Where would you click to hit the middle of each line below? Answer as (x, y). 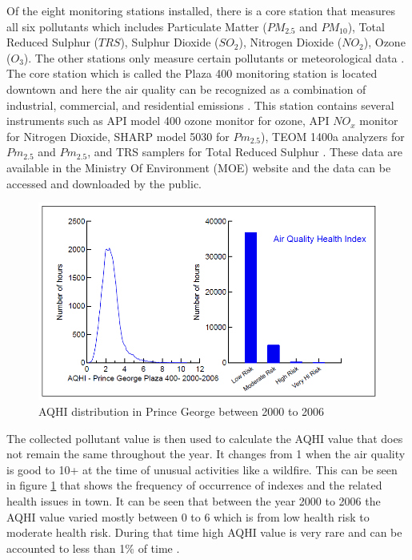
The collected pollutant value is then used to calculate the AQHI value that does (205, 438)
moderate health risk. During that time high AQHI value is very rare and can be (204, 532)
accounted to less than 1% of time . (93, 548)
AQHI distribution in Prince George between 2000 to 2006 (182, 411)
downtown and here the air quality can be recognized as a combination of (186, 89)
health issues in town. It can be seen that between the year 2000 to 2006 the (194, 501)
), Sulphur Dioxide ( (170, 42)
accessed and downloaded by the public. (104, 183)
